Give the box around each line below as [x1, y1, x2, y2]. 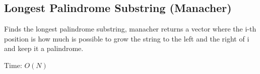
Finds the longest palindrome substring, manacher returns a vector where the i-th [4, 23, 256, 34]
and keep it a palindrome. [4, 43, 84, 53]
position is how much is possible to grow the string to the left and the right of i [4, 33, 249, 43]
